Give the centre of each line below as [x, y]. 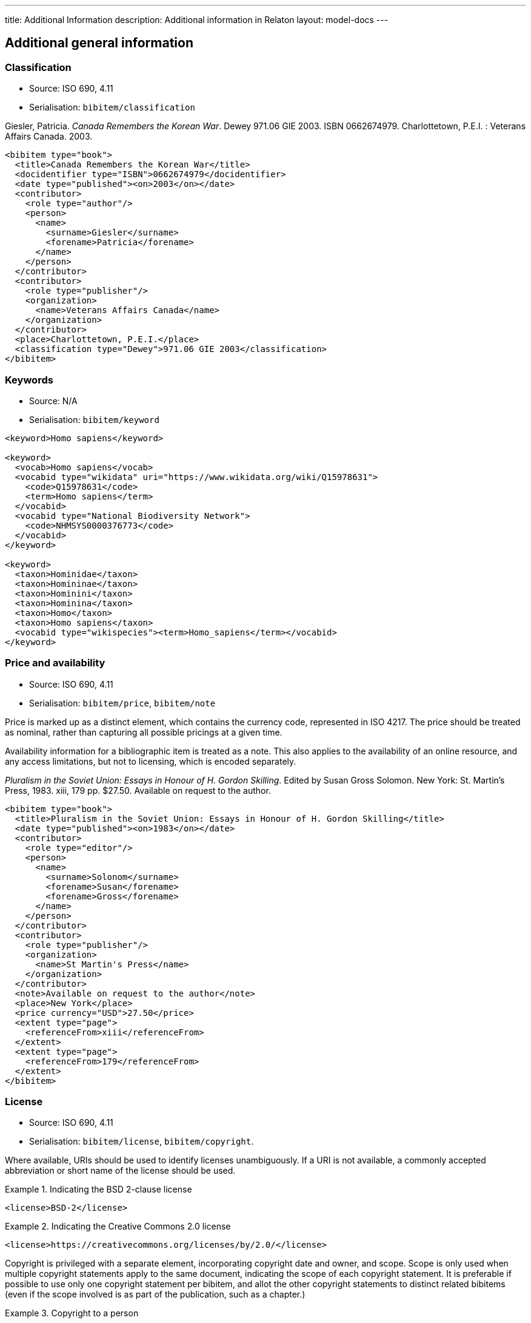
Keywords [29, 380]
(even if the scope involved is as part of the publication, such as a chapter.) [155, 1294]
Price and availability [55, 663]
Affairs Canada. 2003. [49, 137]
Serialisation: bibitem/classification [112, 107]
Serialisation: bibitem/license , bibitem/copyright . [142, 1142]
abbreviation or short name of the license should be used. [120, 1171]
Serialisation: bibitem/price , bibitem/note [122, 703]
